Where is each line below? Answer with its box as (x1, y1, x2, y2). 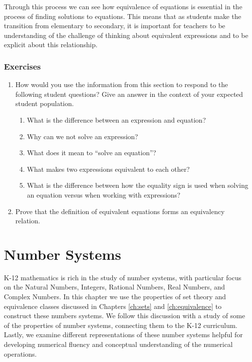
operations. (4, 348, 37, 359)
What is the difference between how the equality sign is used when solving (27, 180, 249, 190)
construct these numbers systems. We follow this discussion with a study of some (4, 310, 245, 321)
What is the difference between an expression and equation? (27, 114, 206, 125)
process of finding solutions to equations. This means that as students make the (4, 11, 241, 21)
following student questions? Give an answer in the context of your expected (15, 89, 243, 99)
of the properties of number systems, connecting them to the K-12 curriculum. (4, 320, 237, 330)
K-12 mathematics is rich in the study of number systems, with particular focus (4, 272, 241, 282)
